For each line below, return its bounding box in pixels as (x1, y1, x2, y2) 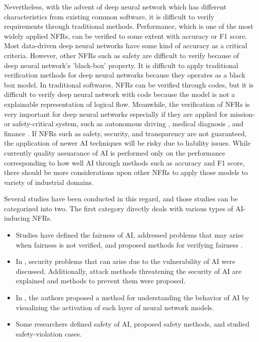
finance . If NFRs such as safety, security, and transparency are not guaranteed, (4, 128, 247, 138)
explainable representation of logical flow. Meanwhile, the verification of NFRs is (4, 98, 250, 109)
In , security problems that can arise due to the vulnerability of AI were (15, 256, 236, 266)
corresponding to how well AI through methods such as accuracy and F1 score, (4, 157, 245, 168)
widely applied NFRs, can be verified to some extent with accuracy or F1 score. (4, 30, 247, 41)
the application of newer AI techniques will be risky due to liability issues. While (4, 138, 251, 148)
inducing (4, 213, 30, 223)
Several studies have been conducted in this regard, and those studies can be (4, 193, 238, 204)
